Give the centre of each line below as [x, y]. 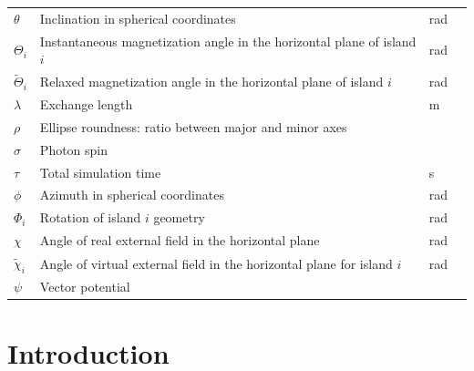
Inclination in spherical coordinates [138, 18]
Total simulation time [100, 172]
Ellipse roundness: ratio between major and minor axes [193, 126]
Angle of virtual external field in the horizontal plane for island [216, 263]
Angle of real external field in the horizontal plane [180, 240]
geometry [179, 217]
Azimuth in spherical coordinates [132, 195]
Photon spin [74, 149]
